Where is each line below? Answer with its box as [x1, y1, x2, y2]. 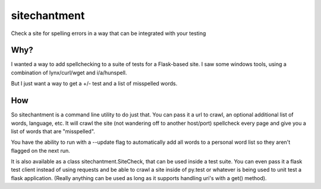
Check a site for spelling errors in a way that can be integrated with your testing [11, 30, 206, 37]
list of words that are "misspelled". [11, 128, 95, 135]
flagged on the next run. [11, 147, 71, 154]
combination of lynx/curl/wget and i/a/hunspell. [11, 69, 127, 76]
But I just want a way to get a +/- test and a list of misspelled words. [11, 80, 178, 87]
